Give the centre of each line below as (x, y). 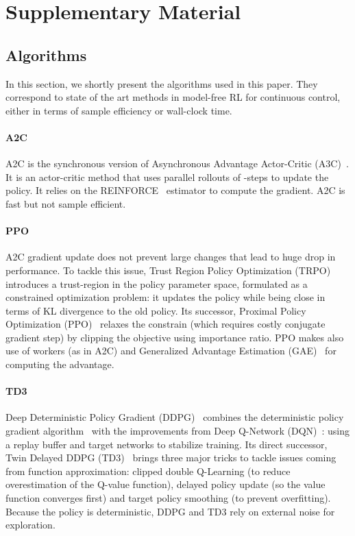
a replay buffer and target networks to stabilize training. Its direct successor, (167, 444)
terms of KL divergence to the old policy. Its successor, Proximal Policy (156, 310)
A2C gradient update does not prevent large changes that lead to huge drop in (171, 257)
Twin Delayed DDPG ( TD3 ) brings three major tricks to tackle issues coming (171, 458)
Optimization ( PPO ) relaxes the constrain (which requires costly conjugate (166, 324)
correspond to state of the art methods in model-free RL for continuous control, (173, 97)
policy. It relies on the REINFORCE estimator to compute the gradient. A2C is (175, 190)
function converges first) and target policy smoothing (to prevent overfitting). (168, 498)
